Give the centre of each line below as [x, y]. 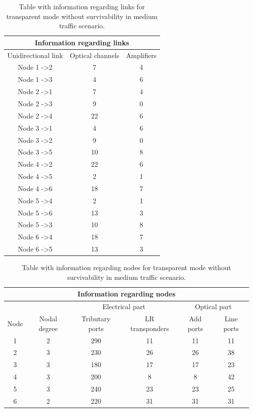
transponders [150, 328]
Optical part [213, 306]
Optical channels [95, 55]
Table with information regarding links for [82, 6]
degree [48, 328]
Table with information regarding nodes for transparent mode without [126, 267]
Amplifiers [141, 55]
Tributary [96, 319]
